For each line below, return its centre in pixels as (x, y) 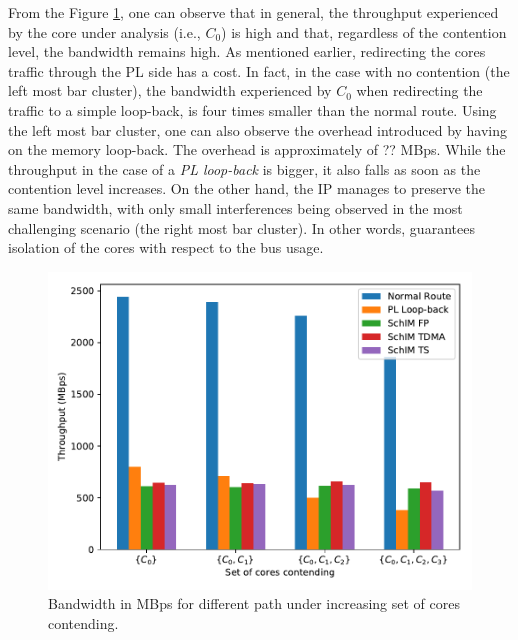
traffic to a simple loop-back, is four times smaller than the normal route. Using (252, 109)
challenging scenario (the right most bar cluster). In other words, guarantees (241, 227)
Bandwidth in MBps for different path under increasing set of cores (254, 603)
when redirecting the (419, 90)
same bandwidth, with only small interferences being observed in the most (235, 207)
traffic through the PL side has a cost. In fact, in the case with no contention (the (259, 70)
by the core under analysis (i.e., (104, 31)
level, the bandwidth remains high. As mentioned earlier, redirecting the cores (247, 51)
